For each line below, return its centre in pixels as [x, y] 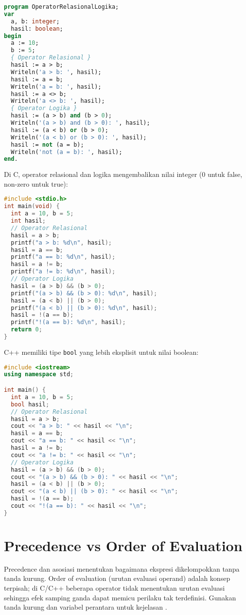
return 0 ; [26, 330]
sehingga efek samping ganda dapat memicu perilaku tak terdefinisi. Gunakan [120, 597]
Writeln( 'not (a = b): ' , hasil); [67, 152]
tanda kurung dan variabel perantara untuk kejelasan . [86, 607]
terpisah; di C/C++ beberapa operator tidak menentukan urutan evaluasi [114, 588]
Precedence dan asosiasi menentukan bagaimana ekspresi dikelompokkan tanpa [122, 568]
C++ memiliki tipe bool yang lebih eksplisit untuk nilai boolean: [101, 352]
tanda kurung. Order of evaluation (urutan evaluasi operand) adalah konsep [117, 578]
